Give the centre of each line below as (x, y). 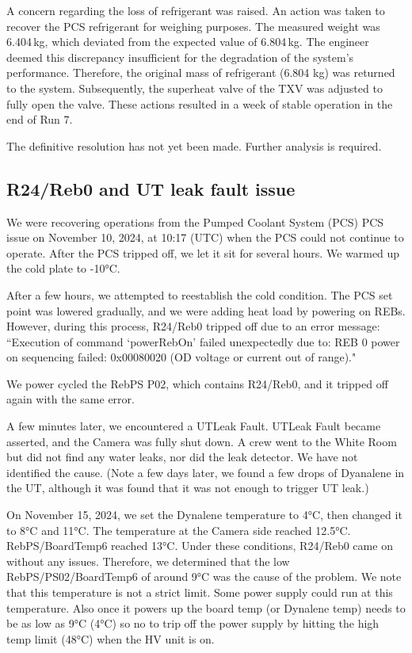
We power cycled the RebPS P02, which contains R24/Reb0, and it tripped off (197, 383)
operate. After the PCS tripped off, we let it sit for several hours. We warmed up (203, 252)
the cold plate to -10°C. (63, 268)
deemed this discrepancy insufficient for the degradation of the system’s (180, 57)
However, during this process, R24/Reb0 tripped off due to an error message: (193, 326)
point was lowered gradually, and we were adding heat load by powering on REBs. (206, 310)
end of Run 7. (40, 119)
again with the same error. (71, 399)
